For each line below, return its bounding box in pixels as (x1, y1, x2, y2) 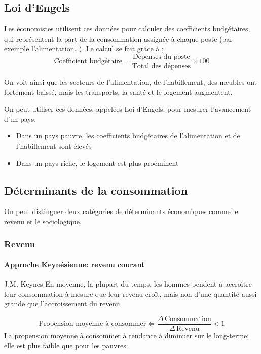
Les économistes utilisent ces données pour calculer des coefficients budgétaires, (4, 23, 250, 34)
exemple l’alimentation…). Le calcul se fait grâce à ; (4, 43, 164, 54)
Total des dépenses (132, 63, 191, 70)
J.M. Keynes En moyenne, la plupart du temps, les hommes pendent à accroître (4, 278, 252, 289)
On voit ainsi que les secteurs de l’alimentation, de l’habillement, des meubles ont (4, 77, 257, 87)
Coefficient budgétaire (54, 58, 123, 65)
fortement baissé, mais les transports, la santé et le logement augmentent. (4, 86, 233, 97)
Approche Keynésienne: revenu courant (4, 259, 145, 270)
